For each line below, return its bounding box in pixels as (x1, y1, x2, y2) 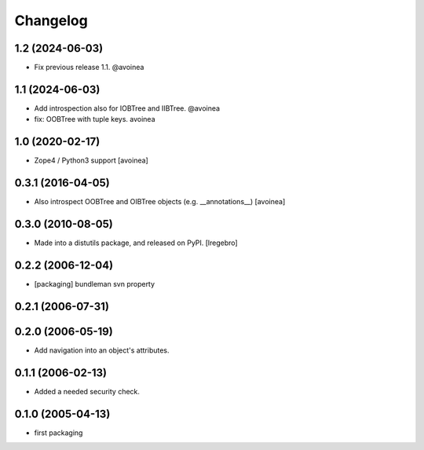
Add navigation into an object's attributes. (34, 346, 170, 355)
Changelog (14, 12, 88, 29)
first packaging (34, 428, 83, 437)
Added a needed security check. (34, 386, 141, 396)
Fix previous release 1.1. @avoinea (34, 63, 144, 72)
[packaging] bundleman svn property (34, 279, 155, 288)
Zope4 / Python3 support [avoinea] (34, 155, 148, 165)
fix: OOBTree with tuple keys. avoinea (34, 115, 156, 124)
